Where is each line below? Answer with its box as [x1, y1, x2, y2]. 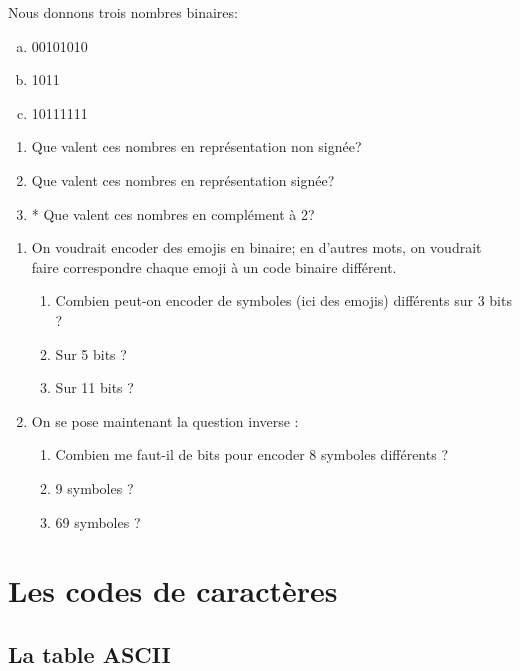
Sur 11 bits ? [55, 377, 134, 398]
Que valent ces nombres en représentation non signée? [31, 136, 362, 157]
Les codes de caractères [8, 570, 338, 611]
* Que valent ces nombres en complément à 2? [31, 203, 315, 224]
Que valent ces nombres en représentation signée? [31, 169, 335, 190]
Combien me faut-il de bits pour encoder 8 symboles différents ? [55, 444, 448, 465]
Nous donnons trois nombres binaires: [8, 2, 238, 22]
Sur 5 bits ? [55, 343, 127, 364]
